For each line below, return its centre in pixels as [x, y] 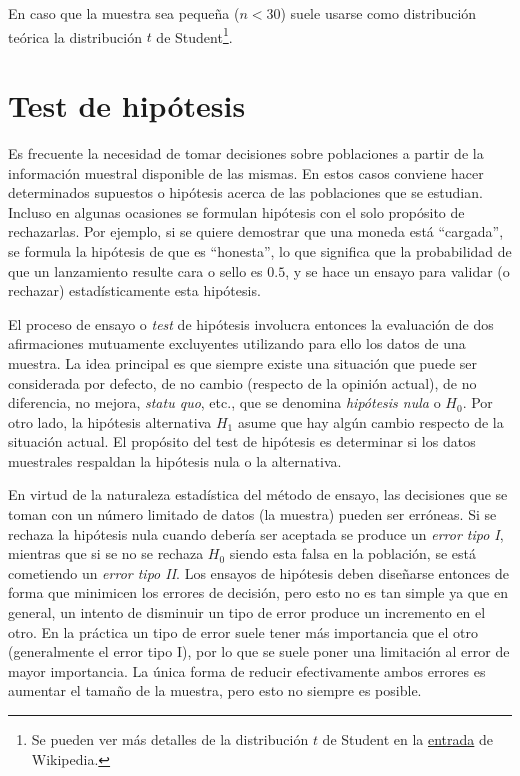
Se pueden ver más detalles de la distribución [170, 739]
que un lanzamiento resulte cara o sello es [135, 270]
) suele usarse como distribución [378, 13]
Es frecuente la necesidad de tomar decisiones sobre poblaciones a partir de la [246, 152]
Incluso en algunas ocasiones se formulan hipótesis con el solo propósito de [236, 211]
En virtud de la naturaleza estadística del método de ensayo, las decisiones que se [258, 494]
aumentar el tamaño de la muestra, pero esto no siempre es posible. [215, 690]
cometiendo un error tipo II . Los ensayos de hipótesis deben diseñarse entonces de [258, 572]
